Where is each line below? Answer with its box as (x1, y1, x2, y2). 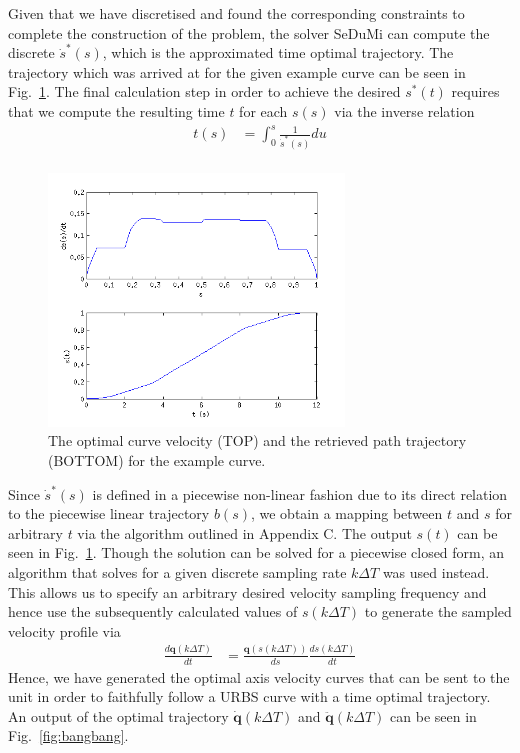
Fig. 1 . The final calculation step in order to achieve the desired (8, 81, 401, 102)
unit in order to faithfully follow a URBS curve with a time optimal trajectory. (8, 686, 491, 707)
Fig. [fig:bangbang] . (8, 725, 129, 746)
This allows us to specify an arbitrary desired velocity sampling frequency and (8, 581, 487, 602)
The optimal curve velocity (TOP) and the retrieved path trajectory (48, 430, 467, 451)
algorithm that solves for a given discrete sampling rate (8, 562, 347, 582)
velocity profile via (8, 620, 121, 641)
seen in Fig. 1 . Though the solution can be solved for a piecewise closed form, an (8, 542, 505, 563)
